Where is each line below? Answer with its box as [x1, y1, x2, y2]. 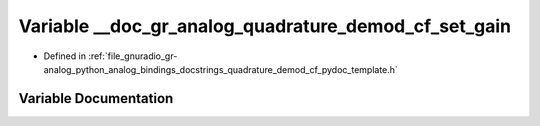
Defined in [43, 50, 87, 62]
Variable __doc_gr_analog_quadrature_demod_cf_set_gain [18, 15, 512, 37]
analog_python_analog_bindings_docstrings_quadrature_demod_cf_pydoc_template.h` [43, 63, 399, 75]
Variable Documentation [18, 90, 174, 107]
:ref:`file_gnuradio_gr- [88, 50, 178, 62]
